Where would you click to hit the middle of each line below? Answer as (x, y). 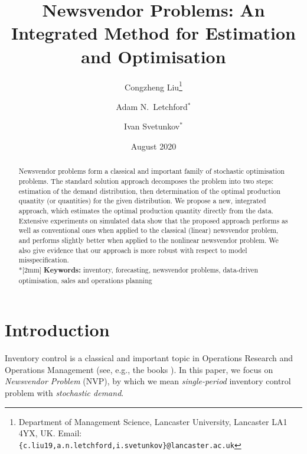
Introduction (57, 330)
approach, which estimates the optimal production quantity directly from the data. (146, 210)
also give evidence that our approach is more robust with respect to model (133, 250)
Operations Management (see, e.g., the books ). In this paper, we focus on (139, 369)
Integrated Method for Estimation (153, 33)
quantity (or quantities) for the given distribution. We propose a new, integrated (142, 201)
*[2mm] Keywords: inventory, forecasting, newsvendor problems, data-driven (138, 270)
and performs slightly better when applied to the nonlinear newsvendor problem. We (148, 240)
